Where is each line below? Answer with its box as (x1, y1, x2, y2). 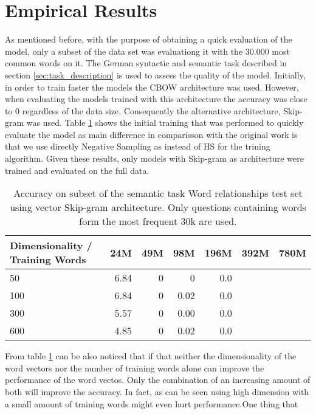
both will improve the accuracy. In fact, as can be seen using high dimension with (5, 385, 309, 398)
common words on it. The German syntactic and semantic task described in (5, 57, 287, 69)
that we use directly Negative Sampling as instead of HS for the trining (5, 140, 270, 153)
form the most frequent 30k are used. (79, 214, 237, 229)
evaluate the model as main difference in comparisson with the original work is (5, 128, 298, 140)
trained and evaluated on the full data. (5, 164, 149, 176)
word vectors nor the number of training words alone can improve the (5, 361, 264, 374)
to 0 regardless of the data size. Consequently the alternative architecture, (5, 104, 281, 117)
